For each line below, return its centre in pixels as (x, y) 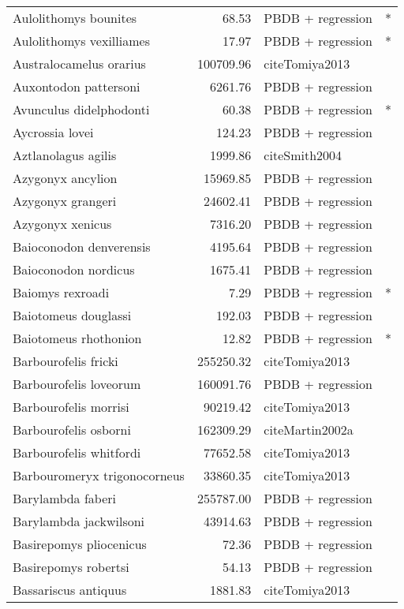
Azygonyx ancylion (65, 178)
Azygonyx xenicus (62, 224)
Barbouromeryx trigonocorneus (99, 475)
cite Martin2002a (309, 430)
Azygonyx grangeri (65, 201)
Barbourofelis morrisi (71, 407)
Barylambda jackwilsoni (79, 521)
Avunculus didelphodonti (81, 109)
